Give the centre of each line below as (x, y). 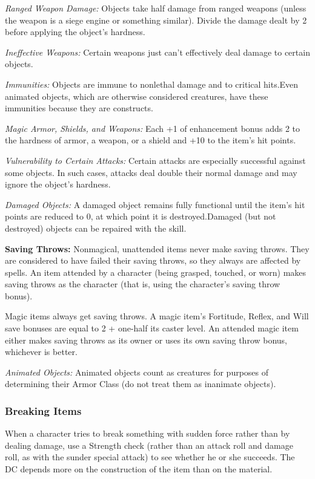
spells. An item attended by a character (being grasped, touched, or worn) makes (156, 272)
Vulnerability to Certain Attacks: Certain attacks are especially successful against (155, 160)
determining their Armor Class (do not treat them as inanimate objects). (141, 384)
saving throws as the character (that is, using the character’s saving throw (143, 284)
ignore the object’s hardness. (58, 184)
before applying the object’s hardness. (75, 32)
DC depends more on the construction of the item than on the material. (139, 469)
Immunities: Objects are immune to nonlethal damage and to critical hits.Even (152, 84)
